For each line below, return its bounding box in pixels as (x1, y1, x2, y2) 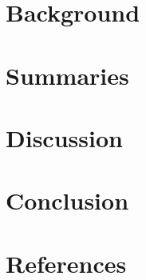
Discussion (6, 121, 123, 154)
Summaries (6, 58, 129, 91)
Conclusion (6, 184, 129, 217)
